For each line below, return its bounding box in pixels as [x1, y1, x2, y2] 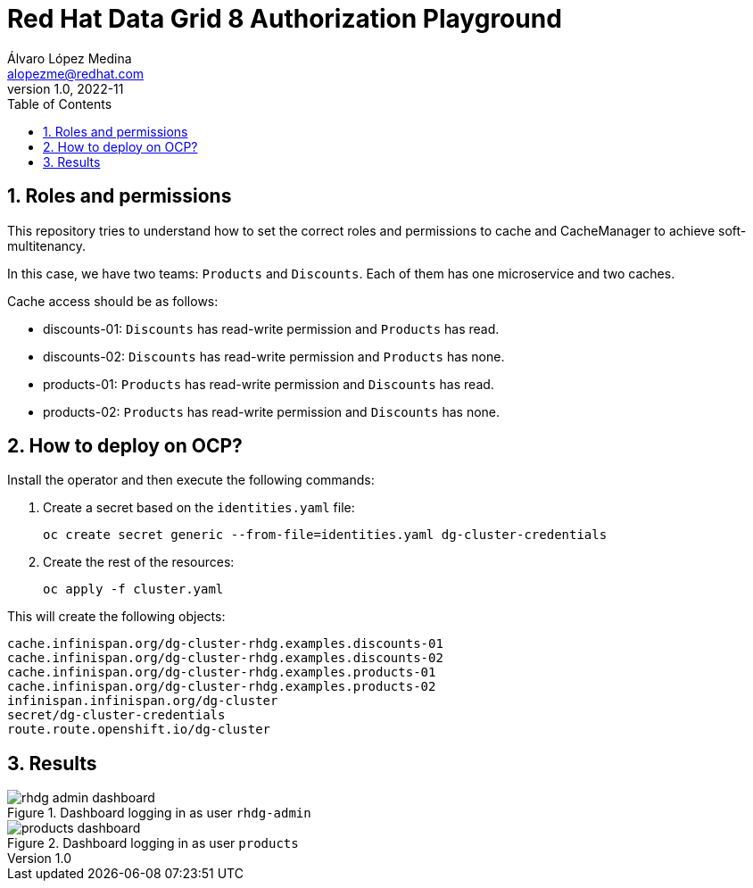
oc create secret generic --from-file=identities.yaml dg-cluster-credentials [43, 527, 608, 543]
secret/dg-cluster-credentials [7, 708, 226, 723]
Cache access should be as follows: [7, 293, 219, 309]
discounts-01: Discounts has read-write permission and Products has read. [43, 320, 500, 336]
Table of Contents [7, 95, 112, 112]
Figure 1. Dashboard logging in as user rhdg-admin [7, 805, 311, 821]
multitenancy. [7, 237, 87, 253]
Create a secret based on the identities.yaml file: [43, 500, 355, 516]
